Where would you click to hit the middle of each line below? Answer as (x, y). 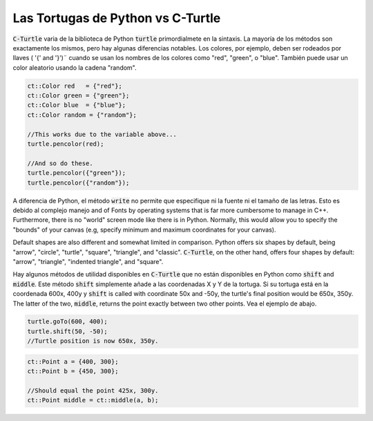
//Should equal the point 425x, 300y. (93, 391)
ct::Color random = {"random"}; (82, 115)
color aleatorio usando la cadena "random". (75, 67)
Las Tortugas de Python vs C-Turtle (117, 18)
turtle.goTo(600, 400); (68, 322)
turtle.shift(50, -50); (68, 331)
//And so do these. (60, 163)
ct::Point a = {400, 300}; (73, 362)
